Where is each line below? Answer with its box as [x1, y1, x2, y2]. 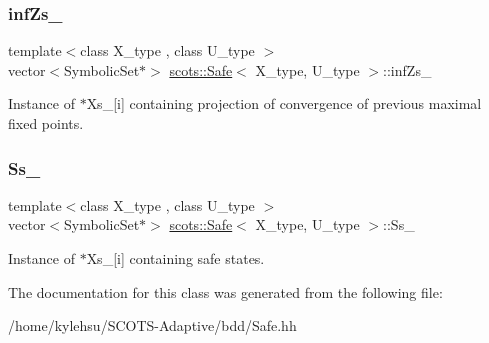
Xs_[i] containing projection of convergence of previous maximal [86, 93, 482, 114]
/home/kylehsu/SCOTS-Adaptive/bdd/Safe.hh [8, 315, 297, 336]
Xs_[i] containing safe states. [86, 248, 265, 268]
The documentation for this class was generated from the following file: [8, 281, 443, 302]
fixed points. [8, 113, 84, 133]
